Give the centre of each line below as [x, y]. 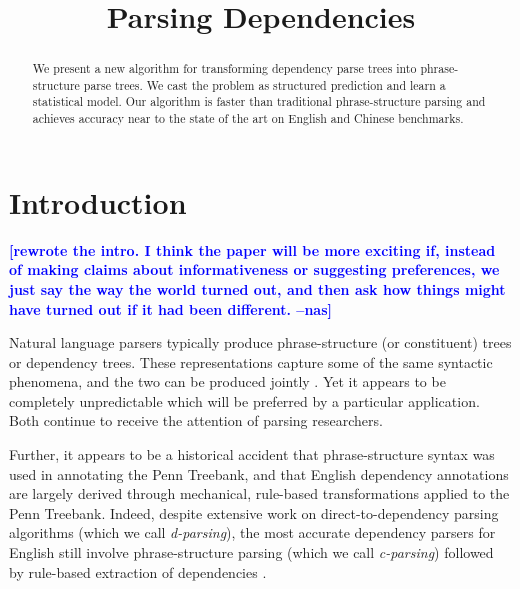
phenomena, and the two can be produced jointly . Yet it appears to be [227, 381]
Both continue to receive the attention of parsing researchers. [196, 420]
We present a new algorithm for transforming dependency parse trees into [224, 68]
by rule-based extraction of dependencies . [138, 571]
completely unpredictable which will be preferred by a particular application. [244, 400]
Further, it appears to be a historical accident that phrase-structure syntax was [252, 454]
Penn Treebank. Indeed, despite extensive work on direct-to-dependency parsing [254, 512]
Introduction [98, 201]
